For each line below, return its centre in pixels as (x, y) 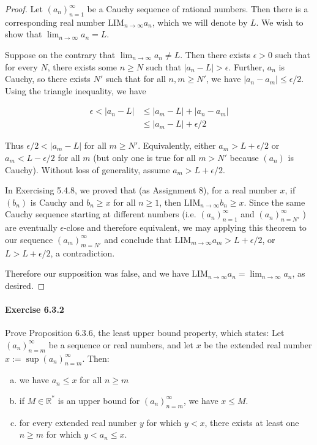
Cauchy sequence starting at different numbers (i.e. (101, 214)
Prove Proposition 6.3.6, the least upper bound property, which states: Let (145, 333)
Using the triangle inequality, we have (76, 90)
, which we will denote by (200, 22)
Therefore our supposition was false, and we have (97, 273)
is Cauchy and (57, 202)
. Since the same (274, 202)
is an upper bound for (99, 400)
